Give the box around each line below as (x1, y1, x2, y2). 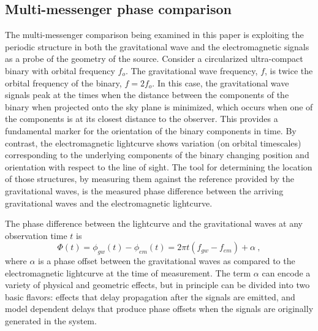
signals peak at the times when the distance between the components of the (5, 88, 289, 101)
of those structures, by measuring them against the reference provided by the (5, 172, 294, 185)
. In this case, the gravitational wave (152, 76, 289, 89)
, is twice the (265, 64, 313, 77)
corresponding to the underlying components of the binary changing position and (5, 148, 309, 161)
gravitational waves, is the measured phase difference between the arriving (5, 184, 284, 197)
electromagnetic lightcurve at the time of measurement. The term (5, 266, 251, 279)
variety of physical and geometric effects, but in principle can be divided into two (5, 278, 310, 291)
